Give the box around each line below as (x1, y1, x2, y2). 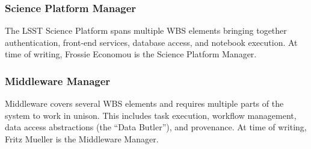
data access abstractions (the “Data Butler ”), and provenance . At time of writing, (5, 121, 307, 133)
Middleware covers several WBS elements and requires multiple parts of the (5, 97, 284, 110)
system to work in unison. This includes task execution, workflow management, (5, 109, 297, 121)
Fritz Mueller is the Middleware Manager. (5, 133, 159, 145)
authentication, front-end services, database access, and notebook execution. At (5, 36, 298, 48)
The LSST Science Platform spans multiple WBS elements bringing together (5, 24, 287, 37)
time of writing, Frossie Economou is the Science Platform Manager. (5, 48, 257, 60)
